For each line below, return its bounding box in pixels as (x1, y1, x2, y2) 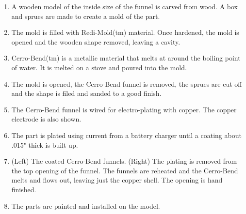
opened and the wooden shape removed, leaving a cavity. (11, 36, 180, 46)
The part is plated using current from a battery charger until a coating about (11, 130, 242, 140)
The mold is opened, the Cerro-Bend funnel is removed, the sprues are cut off (11, 78, 242, 89)
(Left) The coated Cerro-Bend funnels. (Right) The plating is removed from (11, 156, 237, 166)
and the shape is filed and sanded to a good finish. (11, 88, 162, 98)
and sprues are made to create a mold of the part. (11, 11, 160, 21)
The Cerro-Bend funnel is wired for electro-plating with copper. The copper (11, 104, 237, 114)
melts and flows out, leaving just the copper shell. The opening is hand (11, 175, 223, 185)
